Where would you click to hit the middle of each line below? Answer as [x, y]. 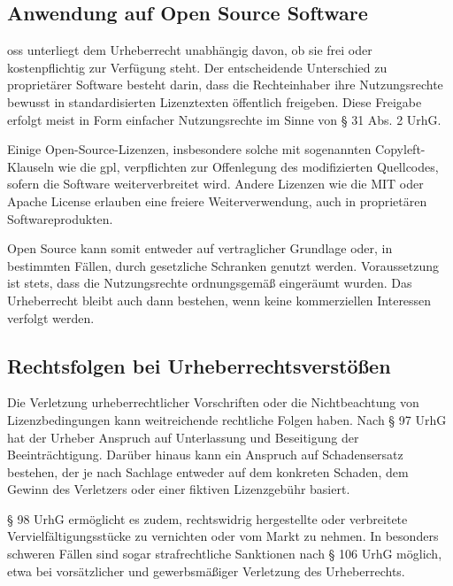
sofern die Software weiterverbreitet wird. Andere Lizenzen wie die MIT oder [215, 184]
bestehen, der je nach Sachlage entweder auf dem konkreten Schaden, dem [208, 471]
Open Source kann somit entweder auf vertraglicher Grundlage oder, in [200, 248]
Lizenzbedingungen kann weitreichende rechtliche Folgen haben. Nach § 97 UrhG [227, 419]
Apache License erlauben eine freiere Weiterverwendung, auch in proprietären [217, 200]
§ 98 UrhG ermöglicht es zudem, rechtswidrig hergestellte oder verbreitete [207, 518]
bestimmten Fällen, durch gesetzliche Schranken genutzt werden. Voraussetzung [223, 265]
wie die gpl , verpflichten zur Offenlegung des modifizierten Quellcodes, [248, 166]
